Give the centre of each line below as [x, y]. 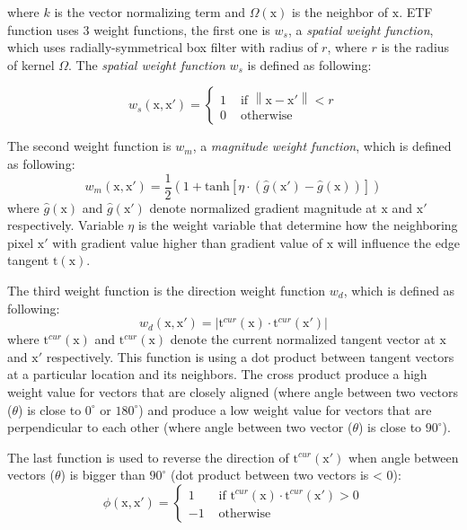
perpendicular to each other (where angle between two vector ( [180, 427]
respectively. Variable [66, 225]
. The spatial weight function [147, 64]
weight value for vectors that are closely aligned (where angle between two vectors [233, 391]
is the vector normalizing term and [150, 12]
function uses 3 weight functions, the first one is [139, 29]
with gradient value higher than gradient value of [188, 242]
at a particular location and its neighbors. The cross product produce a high [217, 374]
